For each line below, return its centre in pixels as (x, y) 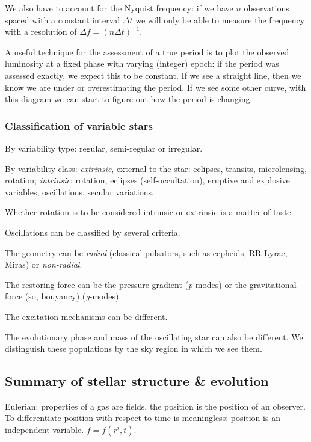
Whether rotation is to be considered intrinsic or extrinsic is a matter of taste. (149, 212)
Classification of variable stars (79, 125)
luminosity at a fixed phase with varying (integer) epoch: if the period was (142, 63)
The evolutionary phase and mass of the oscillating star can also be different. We (154, 336)
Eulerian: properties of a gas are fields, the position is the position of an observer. (155, 406)
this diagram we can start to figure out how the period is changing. (129, 99)
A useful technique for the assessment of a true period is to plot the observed (147, 51)
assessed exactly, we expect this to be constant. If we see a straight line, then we (153, 75)
